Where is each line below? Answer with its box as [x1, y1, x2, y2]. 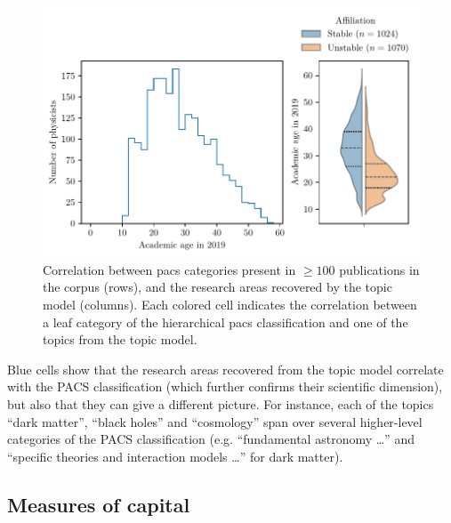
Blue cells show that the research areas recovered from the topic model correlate [7, 359, 444, 378]
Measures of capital [7, 490, 190, 518]
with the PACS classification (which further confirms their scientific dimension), [7, 377, 443, 396]
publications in [339, 260, 420, 278]
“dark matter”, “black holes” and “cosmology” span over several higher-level [7, 412, 423, 430]
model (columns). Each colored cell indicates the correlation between [43, 294, 417, 313]
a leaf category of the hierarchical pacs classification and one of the [43, 312, 408, 331]
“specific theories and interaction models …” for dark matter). [7, 447, 343, 465]
